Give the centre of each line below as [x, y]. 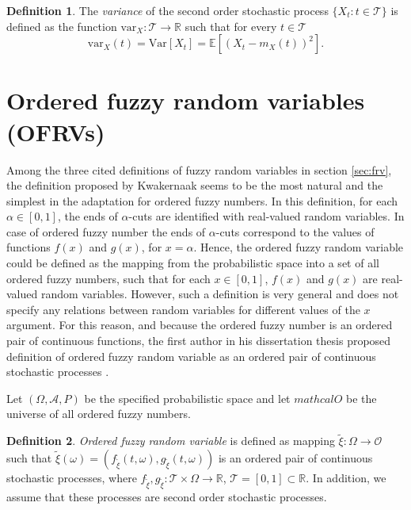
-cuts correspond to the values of [295, 231]
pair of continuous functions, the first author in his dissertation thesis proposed [199, 341]
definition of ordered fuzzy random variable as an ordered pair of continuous [191, 356]
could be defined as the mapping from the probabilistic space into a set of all [193, 263]
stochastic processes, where [72, 477]
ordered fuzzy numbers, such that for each [108, 278]
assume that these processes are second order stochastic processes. [167, 496]
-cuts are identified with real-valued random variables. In [266, 216]
